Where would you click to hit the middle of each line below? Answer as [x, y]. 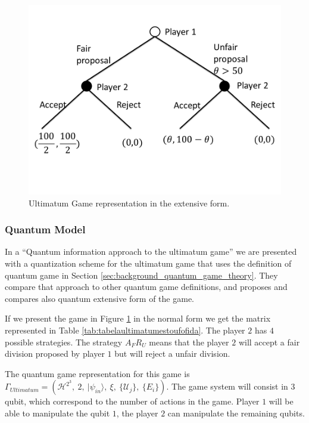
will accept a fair [269, 342]
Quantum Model [45, 229]
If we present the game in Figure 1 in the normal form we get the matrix [138, 318]
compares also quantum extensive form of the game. [99, 298]
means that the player [189, 342]
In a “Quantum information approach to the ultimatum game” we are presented [151, 251]
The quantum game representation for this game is [97, 373]
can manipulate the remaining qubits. [236, 413]
